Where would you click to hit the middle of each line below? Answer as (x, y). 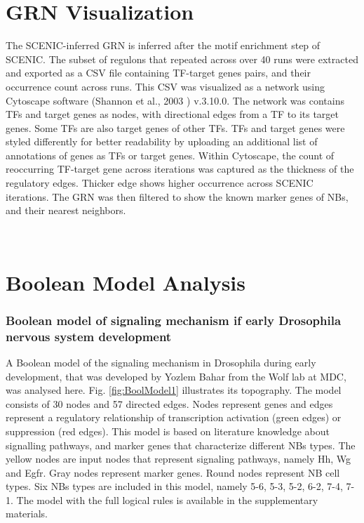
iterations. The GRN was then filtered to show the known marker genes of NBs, (177, 196)
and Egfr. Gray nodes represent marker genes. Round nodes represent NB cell (173, 472)
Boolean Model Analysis (126, 282)
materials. (27, 514)
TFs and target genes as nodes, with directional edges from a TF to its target (173, 114)
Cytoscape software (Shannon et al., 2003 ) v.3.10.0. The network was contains (175, 100)
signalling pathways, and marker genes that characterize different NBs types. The (181, 445)
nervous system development (89, 336)
